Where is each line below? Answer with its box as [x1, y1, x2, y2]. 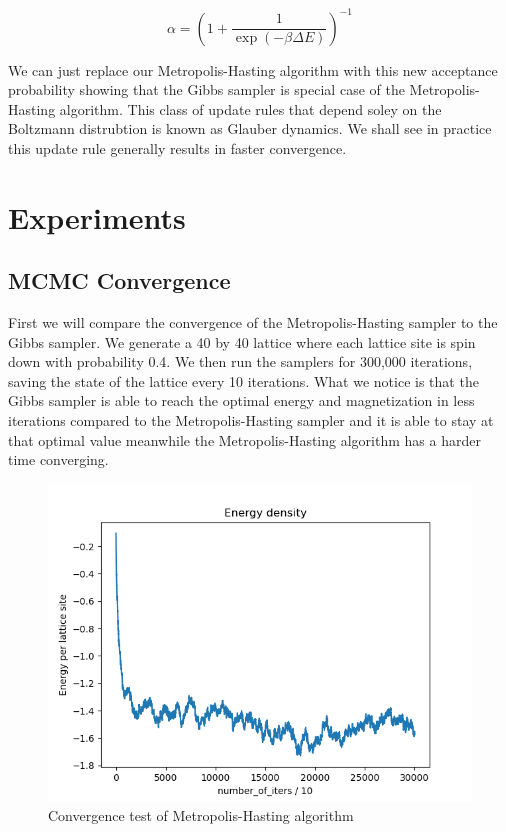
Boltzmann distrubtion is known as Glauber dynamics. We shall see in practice [8, 118, 492, 139]
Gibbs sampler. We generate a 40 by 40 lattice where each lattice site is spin [8, 331, 476, 352]
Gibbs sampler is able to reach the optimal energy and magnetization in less [8, 390, 475, 411]
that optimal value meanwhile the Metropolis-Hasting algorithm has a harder [8, 429, 481, 450]
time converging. [8, 449, 109, 470]
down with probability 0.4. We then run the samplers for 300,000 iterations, [8, 351, 473, 372]
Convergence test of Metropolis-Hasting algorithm [48, 805, 354, 826]
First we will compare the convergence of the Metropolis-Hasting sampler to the [8, 312, 498, 333]
